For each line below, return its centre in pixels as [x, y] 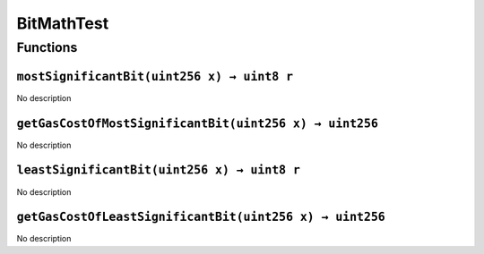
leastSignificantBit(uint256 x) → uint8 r [158, 170]
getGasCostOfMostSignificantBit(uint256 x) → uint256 [197, 123]
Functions [47, 47]
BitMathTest [63, 23]
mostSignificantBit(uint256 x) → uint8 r [155, 76]
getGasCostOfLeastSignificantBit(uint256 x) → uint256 [201, 217]
